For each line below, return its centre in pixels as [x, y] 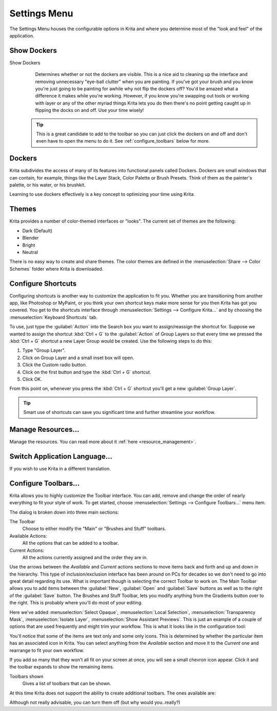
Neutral [30, 252]
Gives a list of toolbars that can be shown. [67, 684]
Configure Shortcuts [43, 283]
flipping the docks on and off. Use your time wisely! [90, 110]
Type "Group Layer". [44, 350]
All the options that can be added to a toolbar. [71, 543]
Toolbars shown [26, 676]
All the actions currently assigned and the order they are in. [85, 557]
